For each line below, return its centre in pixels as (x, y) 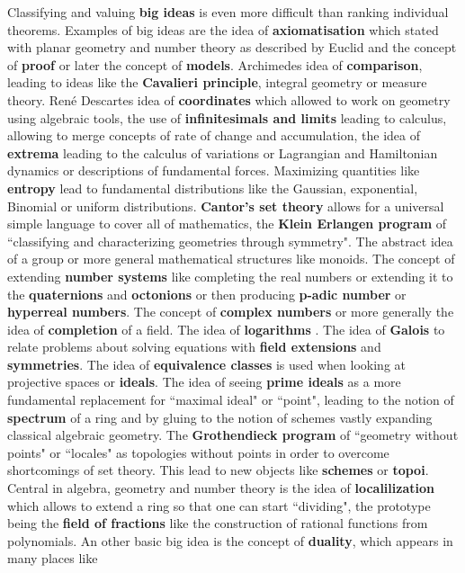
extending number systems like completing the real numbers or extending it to (230, 276)
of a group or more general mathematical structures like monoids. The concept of (231, 259)
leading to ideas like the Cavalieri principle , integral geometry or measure (217, 82)
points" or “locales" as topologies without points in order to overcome (198, 452)
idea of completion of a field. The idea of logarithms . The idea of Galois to (226, 329)
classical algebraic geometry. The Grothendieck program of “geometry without (233, 435)
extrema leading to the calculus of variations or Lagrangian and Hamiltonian (223, 152)
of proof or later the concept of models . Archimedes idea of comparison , (215, 64)
